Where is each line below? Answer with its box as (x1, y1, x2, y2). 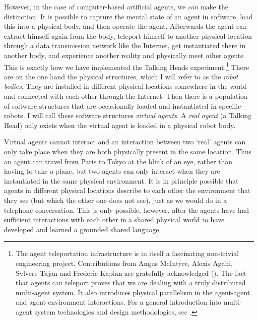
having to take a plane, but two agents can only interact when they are (4, 166, 220, 176)
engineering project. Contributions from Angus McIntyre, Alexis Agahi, (15, 257, 233, 268)
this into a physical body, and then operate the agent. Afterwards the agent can (4, 21, 247, 31)
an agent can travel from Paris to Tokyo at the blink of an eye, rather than (4, 156, 233, 166)
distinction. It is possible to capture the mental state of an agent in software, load (4, 11, 253, 21)
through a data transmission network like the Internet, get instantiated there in (4, 40, 246, 51)
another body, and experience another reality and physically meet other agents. (4, 50, 245, 60)
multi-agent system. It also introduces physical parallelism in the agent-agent (15, 287, 250, 297)
